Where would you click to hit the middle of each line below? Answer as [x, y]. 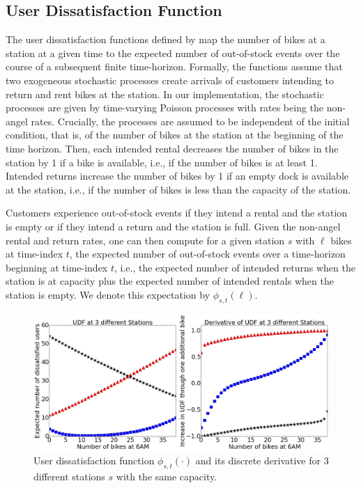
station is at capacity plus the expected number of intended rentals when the [170, 281]
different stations [69, 477]
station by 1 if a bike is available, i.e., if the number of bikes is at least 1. [162, 162]
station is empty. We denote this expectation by [108, 294]
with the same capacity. [167, 477]
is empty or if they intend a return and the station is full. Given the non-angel [173, 226]
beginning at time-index [57, 267]
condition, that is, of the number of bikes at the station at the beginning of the [175, 135]
